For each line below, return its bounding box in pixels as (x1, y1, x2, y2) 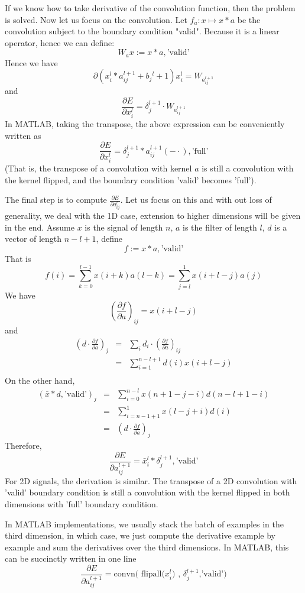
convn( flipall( (113, 570, 165, 579)
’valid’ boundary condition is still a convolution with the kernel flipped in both (5, 486, 290, 498)
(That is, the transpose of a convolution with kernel (5, 162, 192, 174)
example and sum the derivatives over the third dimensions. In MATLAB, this (5, 540, 289, 553)
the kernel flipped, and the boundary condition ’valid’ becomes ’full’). (5, 173, 257, 186)
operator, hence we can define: (5, 36, 115, 48)
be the (237, 13, 261, 25)
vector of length (5, 232, 62, 245)
